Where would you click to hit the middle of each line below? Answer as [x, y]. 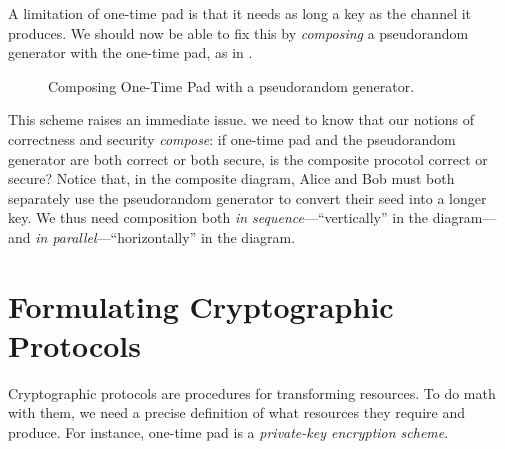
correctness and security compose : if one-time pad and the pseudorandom [232, 138]
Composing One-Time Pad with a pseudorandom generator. [231, 85]
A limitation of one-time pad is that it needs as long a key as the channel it [240, 13]
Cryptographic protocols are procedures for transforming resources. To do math [252, 392]
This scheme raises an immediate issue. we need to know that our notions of [241, 119]
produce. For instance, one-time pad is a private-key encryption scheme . [228, 432]
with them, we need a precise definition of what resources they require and [236, 412]
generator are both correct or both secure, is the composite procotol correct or [248, 158]
